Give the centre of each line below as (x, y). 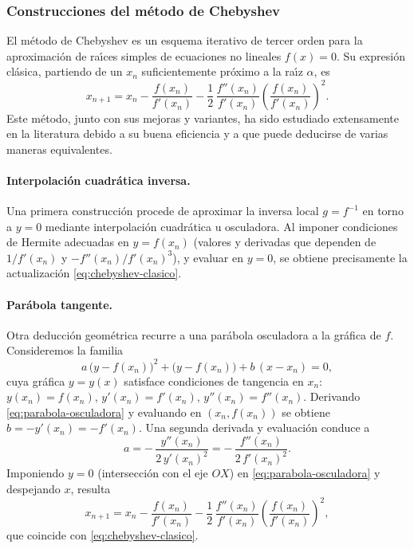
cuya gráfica (36, 380)
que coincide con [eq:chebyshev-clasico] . (103, 535)
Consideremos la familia (65, 350)
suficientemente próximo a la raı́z (222, 71)
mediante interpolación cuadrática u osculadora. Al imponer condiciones (221, 226)
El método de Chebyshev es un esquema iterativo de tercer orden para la (185, 40)
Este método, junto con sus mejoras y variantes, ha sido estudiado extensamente (203, 118)
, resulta (91, 488)
